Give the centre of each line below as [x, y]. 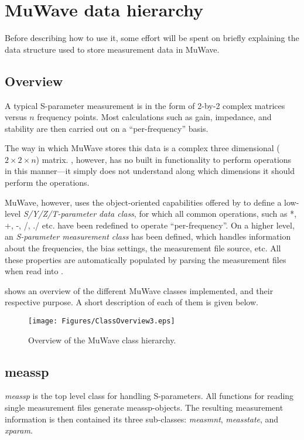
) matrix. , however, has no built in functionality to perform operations [164, 159]
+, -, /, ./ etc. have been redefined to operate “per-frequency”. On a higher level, [150, 225]
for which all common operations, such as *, [218, 214]
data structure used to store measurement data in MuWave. [112, 49]
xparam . [19, 430]
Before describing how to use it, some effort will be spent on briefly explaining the [152, 38]
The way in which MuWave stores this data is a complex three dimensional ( [142, 148]
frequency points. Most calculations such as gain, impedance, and [154, 117]
